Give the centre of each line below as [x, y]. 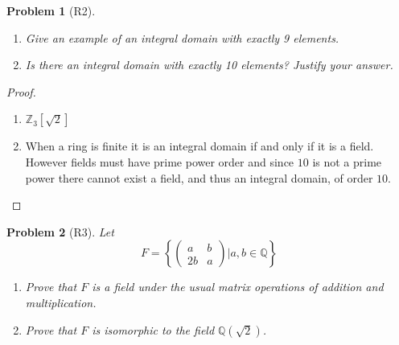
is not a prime [347, 161]
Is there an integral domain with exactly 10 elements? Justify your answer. [209, 65]
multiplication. [61, 302]
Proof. [21, 91]
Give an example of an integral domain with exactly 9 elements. [182, 37]
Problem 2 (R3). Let [60, 231]
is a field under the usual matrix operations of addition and [238, 287]
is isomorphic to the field [153, 329]
